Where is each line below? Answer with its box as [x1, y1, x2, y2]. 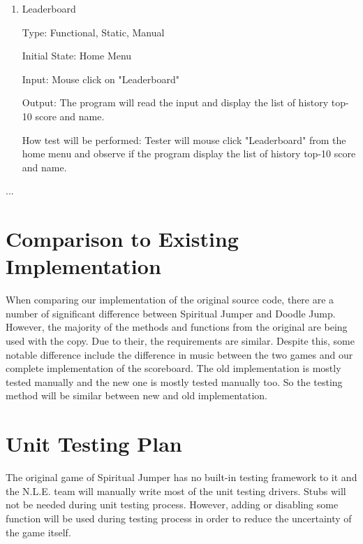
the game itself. [6, 524, 71, 539]
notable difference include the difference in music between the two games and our [6, 347, 353, 362]
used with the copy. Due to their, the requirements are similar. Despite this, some [6, 334, 355, 348]
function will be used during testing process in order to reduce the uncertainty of [6, 510, 352, 525]
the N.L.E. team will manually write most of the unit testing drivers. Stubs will [6, 483, 346, 498]
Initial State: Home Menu [22, 48, 132, 63]
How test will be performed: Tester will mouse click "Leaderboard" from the [22, 132, 346, 147]
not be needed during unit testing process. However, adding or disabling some [6, 497, 339, 512]
